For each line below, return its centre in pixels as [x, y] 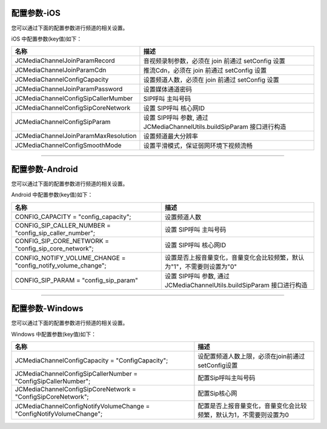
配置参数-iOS [36, 13]
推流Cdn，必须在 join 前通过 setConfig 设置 [205, 71]
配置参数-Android [45, 169]
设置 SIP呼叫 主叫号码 [195, 229]
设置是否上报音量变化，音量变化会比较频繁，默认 [234, 257]
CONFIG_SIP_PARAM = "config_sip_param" [77, 280]
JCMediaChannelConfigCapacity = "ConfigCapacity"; [91, 360]
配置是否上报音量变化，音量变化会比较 [252, 405]
